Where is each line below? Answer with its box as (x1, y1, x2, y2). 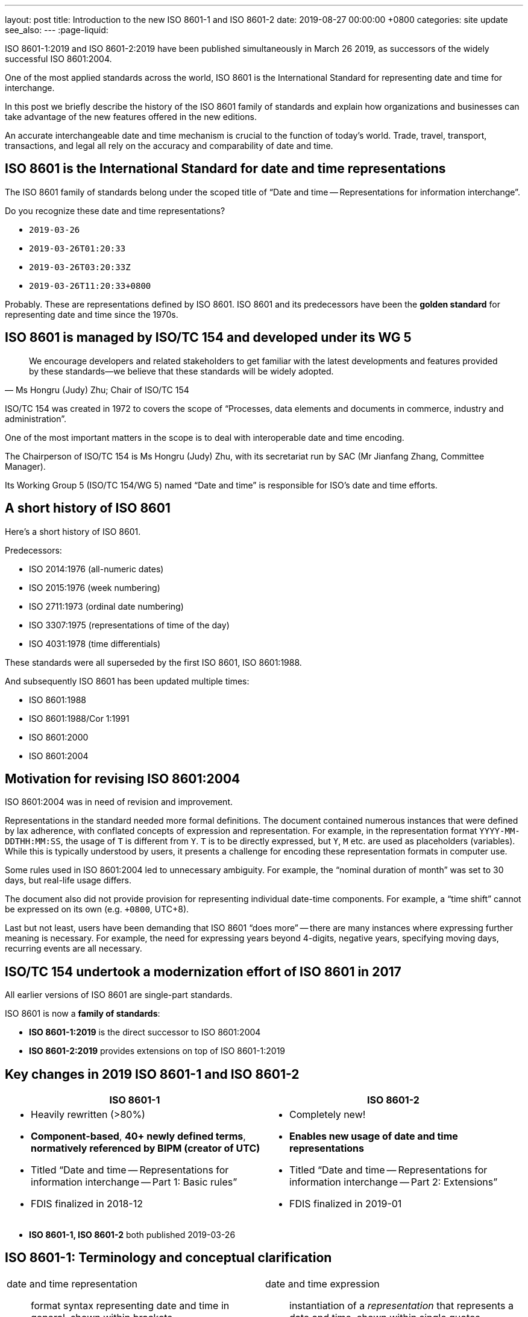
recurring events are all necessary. (5, 943, 142, 954)
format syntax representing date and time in (31, 1299, 230, 1312)
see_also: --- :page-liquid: (5, 25, 108, 35)
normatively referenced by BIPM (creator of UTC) (31, 1142, 260, 1155)
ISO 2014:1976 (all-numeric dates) (29, 563, 164, 574)
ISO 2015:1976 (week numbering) (29, 582, 160, 593)
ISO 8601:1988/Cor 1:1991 (29, 713, 130, 724)
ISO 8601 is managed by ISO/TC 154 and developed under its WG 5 (5, 330, 412, 346)
